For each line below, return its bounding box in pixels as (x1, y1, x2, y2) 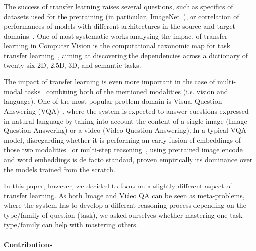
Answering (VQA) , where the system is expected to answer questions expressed (4, 105, 249, 116)
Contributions (4, 239, 53, 249)
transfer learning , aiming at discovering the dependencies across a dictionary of (4, 50, 248, 60)
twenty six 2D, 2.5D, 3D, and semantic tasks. (4, 60, 141, 70)
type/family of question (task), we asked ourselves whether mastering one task (4, 209, 243, 220)
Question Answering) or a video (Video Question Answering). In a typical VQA (4, 125, 247, 135)
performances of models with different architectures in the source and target (4, 21, 236, 31)
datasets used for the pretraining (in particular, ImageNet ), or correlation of (4, 11, 239, 21)
